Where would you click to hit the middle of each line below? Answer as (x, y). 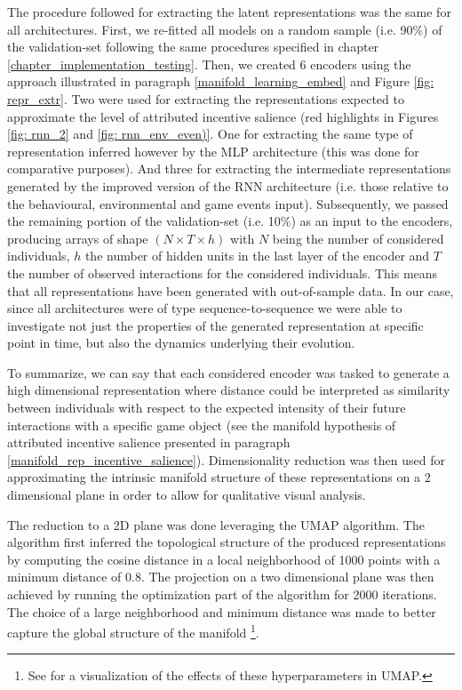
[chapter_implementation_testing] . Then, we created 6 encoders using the (209, 64)
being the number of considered (358, 238)
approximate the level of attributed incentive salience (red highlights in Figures (223, 116)
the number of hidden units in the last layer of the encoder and (257, 256)
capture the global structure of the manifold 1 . (133, 631)
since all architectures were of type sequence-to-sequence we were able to (205, 308)
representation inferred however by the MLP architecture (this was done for (213, 151)
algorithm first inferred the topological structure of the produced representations (227, 542)
